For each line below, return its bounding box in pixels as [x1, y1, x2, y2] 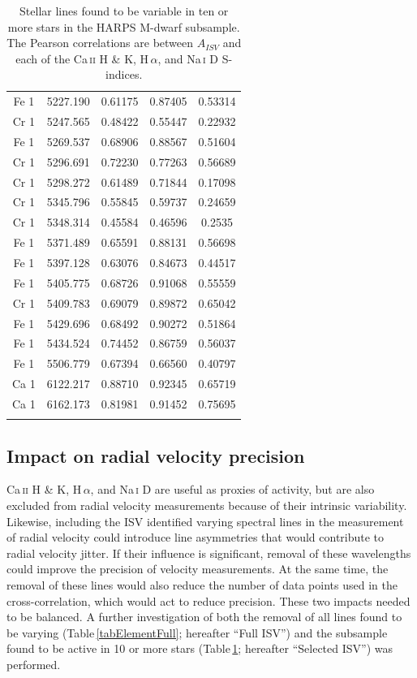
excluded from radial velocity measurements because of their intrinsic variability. [6, 497, 407, 514]
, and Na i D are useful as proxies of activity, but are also [90, 481, 375, 498]
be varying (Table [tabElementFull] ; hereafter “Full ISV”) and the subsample [6, 624, 388, 641]
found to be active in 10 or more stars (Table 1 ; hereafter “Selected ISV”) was [6, 640, 393, 657]
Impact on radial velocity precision [6, 443, 305, 468]
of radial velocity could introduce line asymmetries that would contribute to [6, 529, 385, 546]
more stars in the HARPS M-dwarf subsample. [7, 18, 240, 35]
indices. [105, 66, 143, 83]
